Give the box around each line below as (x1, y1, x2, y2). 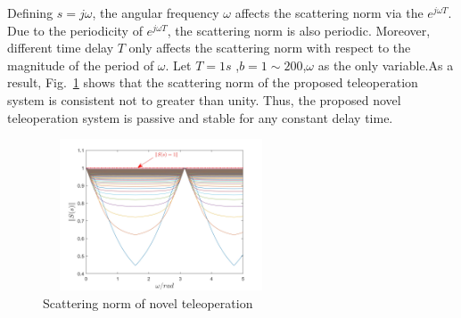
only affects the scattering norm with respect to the (128, 38, 411, 57)
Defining (7, 4, 54, 21)
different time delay (7, 38, 114, 57)
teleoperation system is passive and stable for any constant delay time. (7, 108, 393, 126)
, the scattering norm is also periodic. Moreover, (167, 20, 431, 39)
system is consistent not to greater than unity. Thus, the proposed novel (7, 90, 401, 109)
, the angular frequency (92, 4, 219, 21)
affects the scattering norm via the (235, 4, 424, 21)
